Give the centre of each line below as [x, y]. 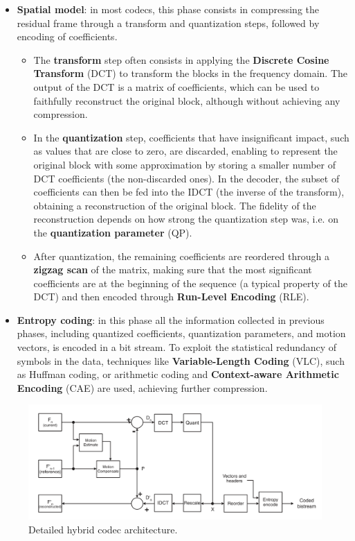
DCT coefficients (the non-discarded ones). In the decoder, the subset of [186, 178]
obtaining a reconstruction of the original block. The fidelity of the [175, 205]
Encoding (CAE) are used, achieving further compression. [142, 387]
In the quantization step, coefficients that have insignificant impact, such [191, 137]
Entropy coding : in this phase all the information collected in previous [171, 319]
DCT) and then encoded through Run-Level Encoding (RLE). [171, 297]
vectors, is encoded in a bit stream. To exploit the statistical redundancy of [177, 347]
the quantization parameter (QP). [113, 232]
